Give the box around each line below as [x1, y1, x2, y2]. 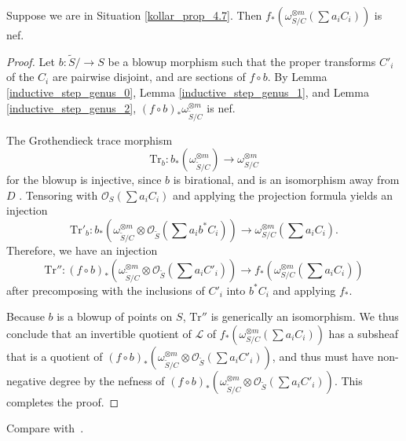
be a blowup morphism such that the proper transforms [108, 53, 376, 69]
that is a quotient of [6, 347, 103, 364]
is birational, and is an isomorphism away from [173, 171, 400, 188]
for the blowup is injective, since [6, 171, 162, 188]
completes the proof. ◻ [6, 393, 119, 410]
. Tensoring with [19, 186, 98, 203]
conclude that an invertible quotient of [6, 325, 192, 341]
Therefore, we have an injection [6, 241, 158, 258]
